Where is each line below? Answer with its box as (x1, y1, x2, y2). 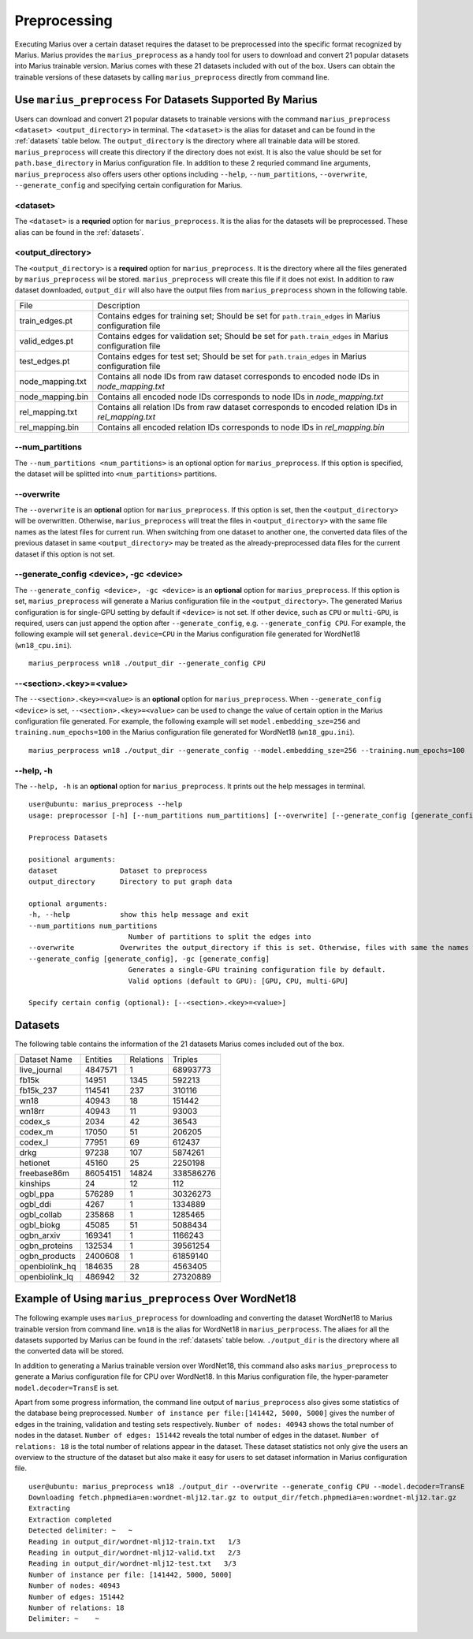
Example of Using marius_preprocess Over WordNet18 (14, 1292, 297, 1306)
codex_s (19, 1116, 50, 1127)
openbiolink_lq (19, 1271, 74, 1282)
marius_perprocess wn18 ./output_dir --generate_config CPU (28, 659, 266, 668)
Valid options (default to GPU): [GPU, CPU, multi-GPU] (128, 976, 349, 985)
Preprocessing (14, 12, 114, 29)
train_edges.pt (19, 315, 73, 326)
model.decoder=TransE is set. (14, 1383, 120, 1392)
